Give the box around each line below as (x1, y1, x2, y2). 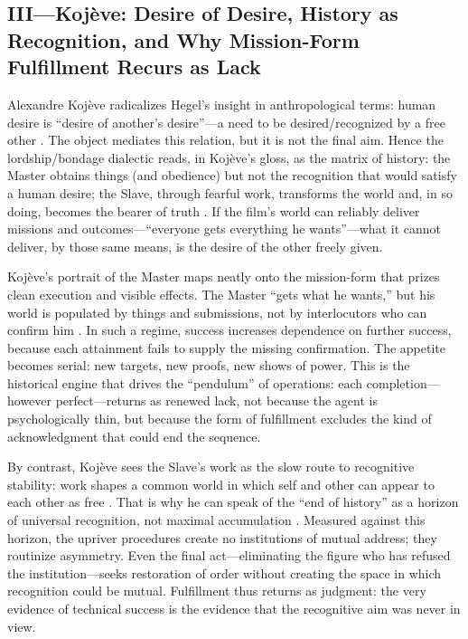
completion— (366, 373, 440, 392)
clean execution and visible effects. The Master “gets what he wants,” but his (7, 284, 435, 303)
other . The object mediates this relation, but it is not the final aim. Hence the (7, 130, 444, 149)
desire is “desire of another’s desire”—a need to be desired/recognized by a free (7, 112, 445, 131)
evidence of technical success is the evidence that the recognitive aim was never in (7, 599, 461, 618)
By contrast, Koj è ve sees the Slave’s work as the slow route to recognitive (7, 457, 415, 476)
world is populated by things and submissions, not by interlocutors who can (7, 302, 427, 321)
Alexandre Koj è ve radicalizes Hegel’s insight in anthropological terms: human (7, 94, 436, 113)
